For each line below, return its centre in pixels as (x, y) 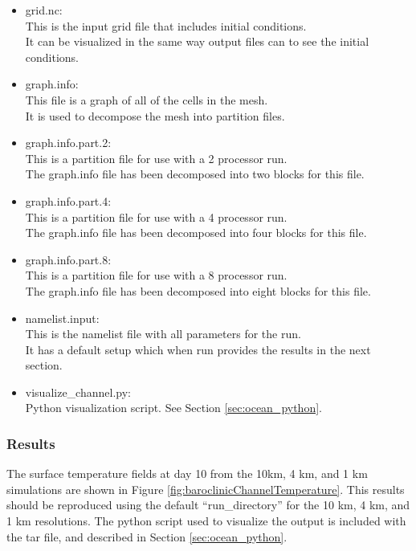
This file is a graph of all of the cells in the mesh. (147, 99)
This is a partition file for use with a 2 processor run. (156, 158)
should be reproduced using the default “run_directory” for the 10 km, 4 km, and (208, 505)
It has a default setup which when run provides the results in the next (198, 349)
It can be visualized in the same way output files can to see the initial (197, 41)
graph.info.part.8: (68, 259)
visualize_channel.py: (78, 392)
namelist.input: (62, 318)
